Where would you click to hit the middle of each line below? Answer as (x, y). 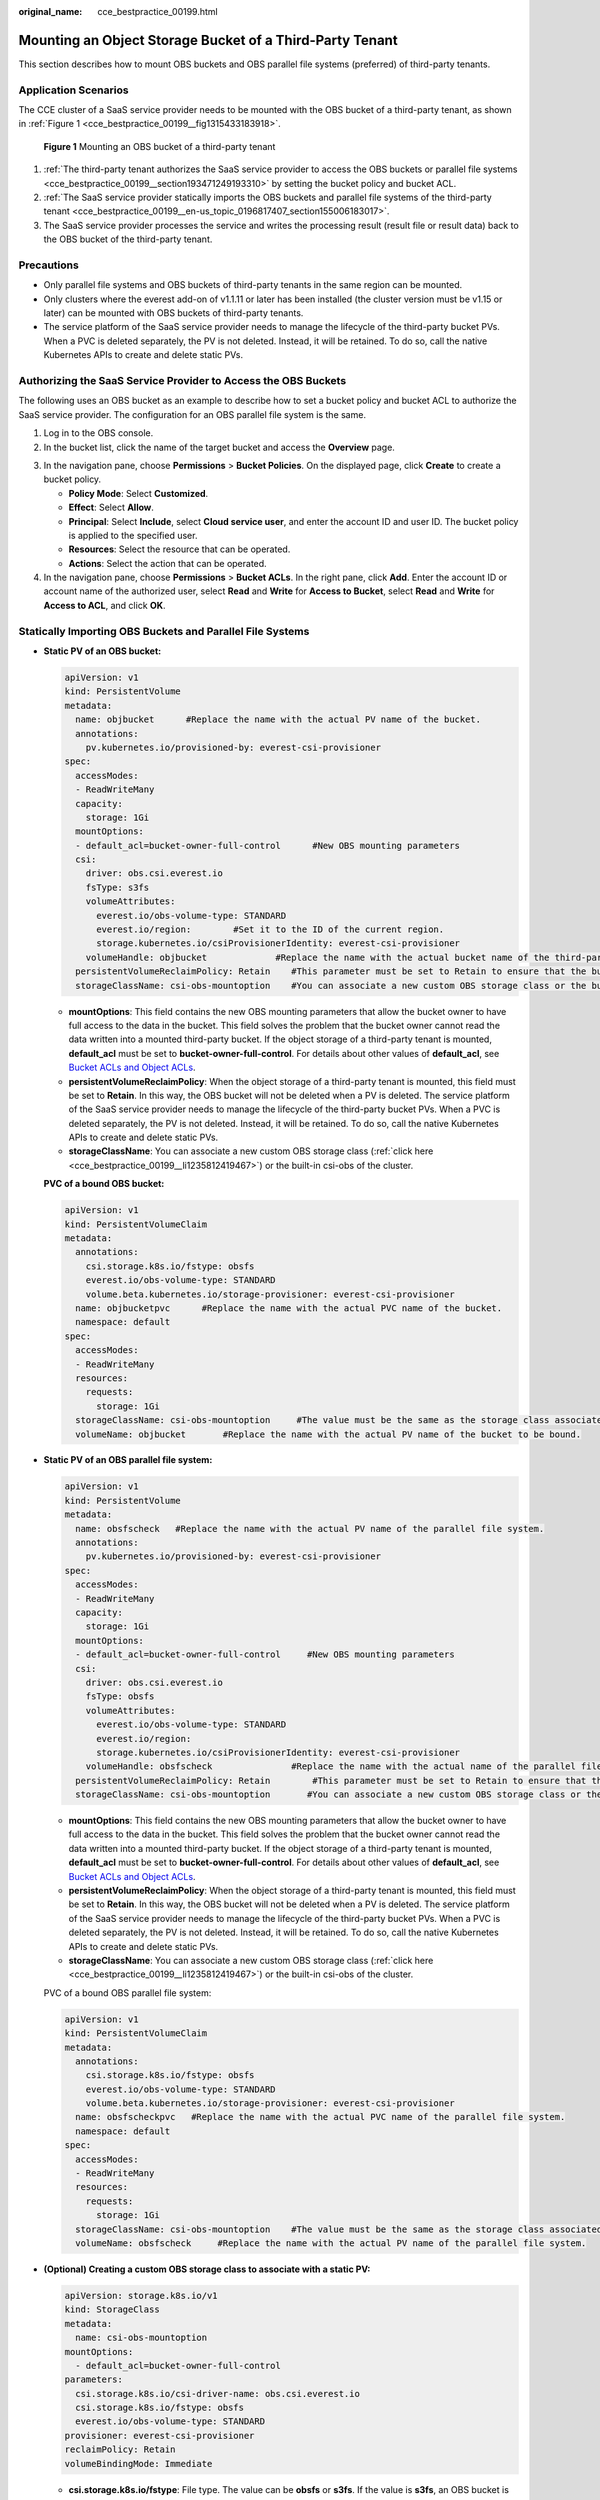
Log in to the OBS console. (98, 433)
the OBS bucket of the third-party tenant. (128, 239)
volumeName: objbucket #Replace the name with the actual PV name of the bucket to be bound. (328, 1434)
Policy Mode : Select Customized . (138, 493)
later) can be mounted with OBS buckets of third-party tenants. (173, 313)
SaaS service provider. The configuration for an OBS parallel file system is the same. (192, 414)
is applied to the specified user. (133, 535)
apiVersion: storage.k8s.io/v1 (141, 2295)
